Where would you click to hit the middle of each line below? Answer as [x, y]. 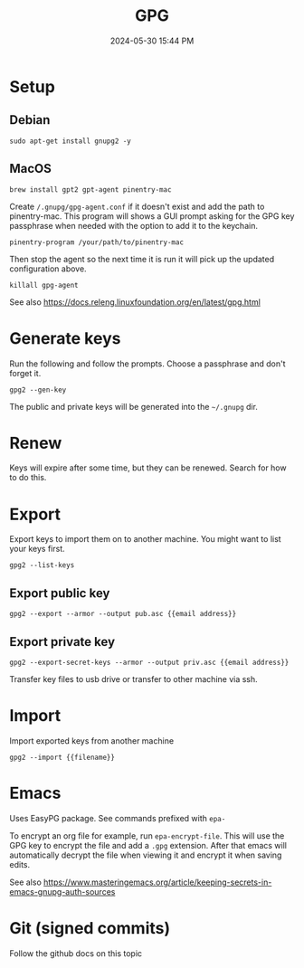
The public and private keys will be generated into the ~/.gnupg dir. [133, 406]
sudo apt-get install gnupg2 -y [70, 141]
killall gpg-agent [44, 285]
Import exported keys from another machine [92, 740]
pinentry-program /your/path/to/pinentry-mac [96, 242]
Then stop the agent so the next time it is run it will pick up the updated [142, 259]
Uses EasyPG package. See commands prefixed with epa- [118, 818]
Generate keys [65, 338]
